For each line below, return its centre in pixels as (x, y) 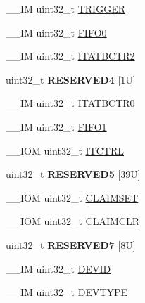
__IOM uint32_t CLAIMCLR (72, 221)
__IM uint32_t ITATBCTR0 (70, 103)
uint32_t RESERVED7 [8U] (71, 244)
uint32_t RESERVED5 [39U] (73, 174)
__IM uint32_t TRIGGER (65, 8)
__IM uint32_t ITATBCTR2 (70, 56)
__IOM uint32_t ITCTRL (65, 150)
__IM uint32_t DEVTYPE (67, 292)
